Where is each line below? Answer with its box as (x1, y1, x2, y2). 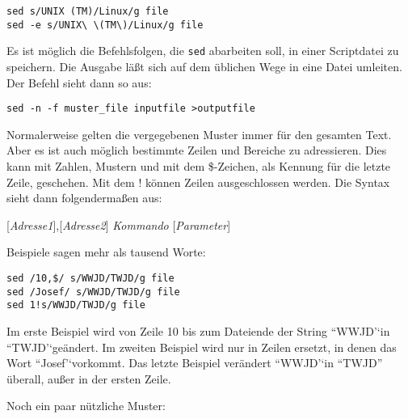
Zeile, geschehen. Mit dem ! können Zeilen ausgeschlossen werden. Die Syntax (6, 173, 390, 190)
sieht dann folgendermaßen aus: (6, 189, 162, 206)
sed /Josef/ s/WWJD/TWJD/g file (6, 286, 180, 298)
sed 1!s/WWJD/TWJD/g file (6, 299, 145, 311)
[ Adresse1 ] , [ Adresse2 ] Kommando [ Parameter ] (6, 216, 231, 233)
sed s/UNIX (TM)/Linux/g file (6, 6, 169, 17)
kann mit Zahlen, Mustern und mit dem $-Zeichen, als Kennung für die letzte (6, 158, 391, 174)
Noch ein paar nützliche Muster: (6, 397, 166, 414)
